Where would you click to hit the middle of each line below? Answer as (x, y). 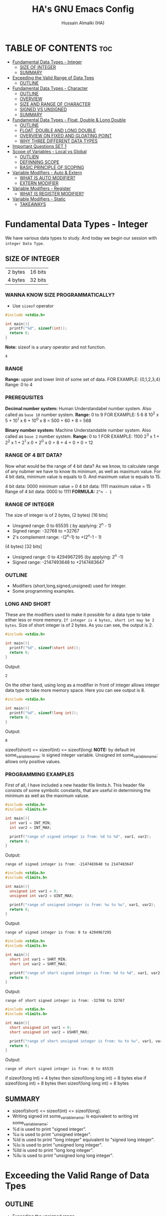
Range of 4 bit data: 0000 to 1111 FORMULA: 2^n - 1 (59, 491)
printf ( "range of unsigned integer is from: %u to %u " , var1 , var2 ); (83, 905)
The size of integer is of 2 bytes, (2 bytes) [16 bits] (56, 515)
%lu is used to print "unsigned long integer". (57, 1145)
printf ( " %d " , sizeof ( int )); (39, 328)
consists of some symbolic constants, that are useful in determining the (78, 790)
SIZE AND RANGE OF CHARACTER (55, 104)
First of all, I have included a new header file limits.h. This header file (75, 785)
